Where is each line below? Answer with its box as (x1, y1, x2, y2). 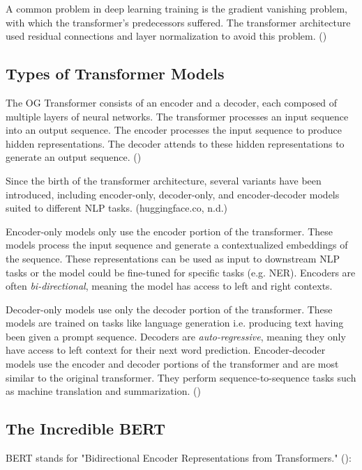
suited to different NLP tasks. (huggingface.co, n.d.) (6, 201, 228, 215)
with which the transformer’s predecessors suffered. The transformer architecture (6, 15, 351, 29)
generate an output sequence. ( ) (6, 150, 142, 164)
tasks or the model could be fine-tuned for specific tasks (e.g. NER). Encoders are (6, 265, 356, 279)
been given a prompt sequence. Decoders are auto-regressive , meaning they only (6, 329, 346, 343)
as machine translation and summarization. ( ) (6, 384, 201, 398)
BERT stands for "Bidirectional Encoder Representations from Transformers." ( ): (6, 451, 352, 465)
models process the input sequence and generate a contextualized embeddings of (6, 237, 348, 252)
